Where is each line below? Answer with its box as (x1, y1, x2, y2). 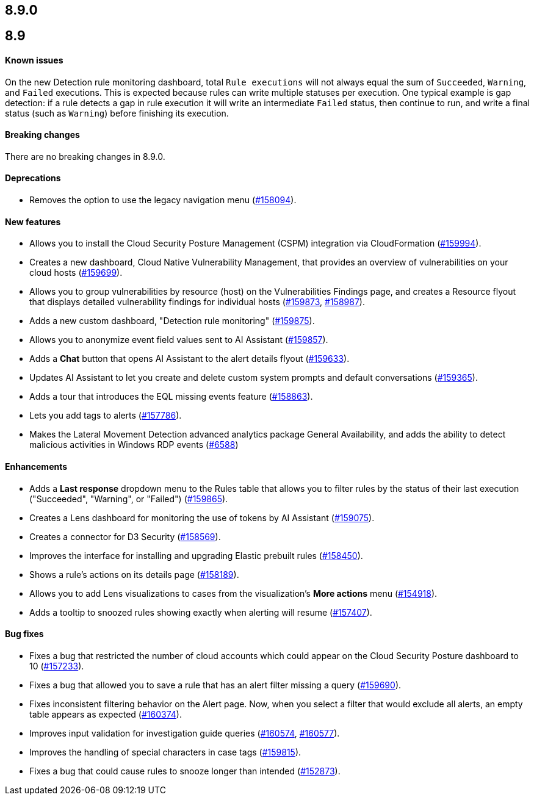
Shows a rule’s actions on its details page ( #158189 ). (29, 569, 239, 580)
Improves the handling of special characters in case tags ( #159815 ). (29, 746, 301, 757)
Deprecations (5, 173, 61, 184)
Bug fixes (5, 629, 44, 640)
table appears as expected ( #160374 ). (29, 708, 182, 719)
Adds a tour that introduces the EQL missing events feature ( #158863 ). (29, 391, 313, 402)
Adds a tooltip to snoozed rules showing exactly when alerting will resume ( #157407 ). (29, 607, 372, 618)
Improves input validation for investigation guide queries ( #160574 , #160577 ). (29, 727, 340, 738)
